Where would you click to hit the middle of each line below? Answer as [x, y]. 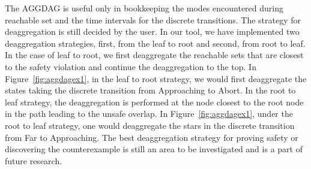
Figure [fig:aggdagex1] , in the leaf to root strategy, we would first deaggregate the [156, 78]
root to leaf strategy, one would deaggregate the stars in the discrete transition [150, 125]
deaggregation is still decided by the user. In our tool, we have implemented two [152, 31]
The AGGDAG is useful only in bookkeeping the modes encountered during [144, 8]
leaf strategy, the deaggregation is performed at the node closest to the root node [154, 102]
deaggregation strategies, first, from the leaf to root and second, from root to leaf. [155, 43]
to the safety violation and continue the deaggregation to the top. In [131, 66]
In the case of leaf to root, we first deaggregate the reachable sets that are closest [154, 55]
